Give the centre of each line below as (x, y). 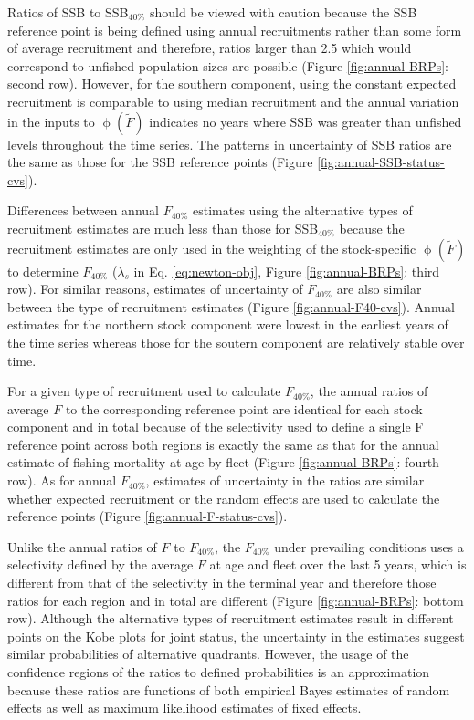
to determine (43, 271)
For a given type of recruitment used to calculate (144, 391)
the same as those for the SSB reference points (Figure (160, 162)
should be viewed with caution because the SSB (283, 12)
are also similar (379, 289)
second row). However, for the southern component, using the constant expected (232, 83)
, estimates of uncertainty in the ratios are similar (285, 480)
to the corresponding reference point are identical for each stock (244, 408)
